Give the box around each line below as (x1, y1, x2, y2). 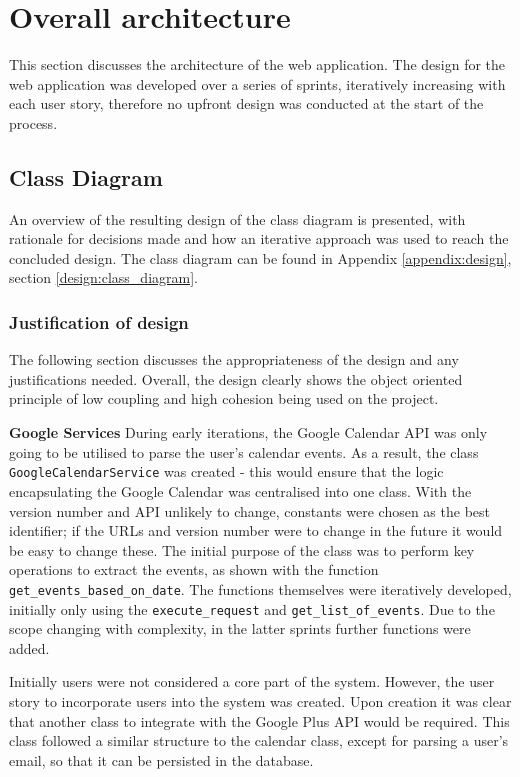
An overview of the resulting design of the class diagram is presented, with (9, 208, 466, 229)
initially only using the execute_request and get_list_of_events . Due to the (9, 598, 495, 619)
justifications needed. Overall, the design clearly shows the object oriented (9, 368, 463, 389)
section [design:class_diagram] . (9, 267, 198, 288)
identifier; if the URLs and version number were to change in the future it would (9, 520, 503, 541)
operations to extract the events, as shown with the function (9, 559, 379, 580)
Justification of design (9, 310, 189, 334)
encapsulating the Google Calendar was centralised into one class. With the (9, 480, 472, 501)
